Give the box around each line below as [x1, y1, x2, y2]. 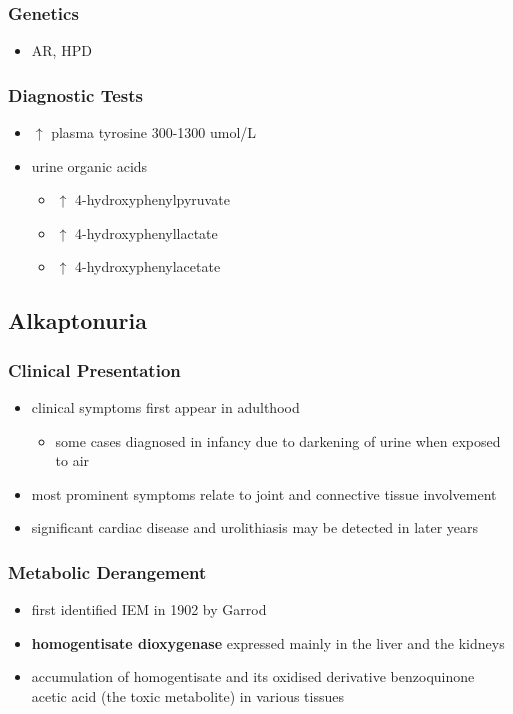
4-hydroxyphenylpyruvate [74, 189, 230, 210]
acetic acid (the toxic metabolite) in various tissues [31, 685, 344, 706]
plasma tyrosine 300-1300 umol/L [51, 122, 257, 143]
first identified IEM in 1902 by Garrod [31, 599, 267, 620]
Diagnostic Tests [8, 82, 143, 107]
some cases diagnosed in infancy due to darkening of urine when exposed [55, 430, 501, 451]
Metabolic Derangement [8, 559, 207, 584]
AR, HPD [31, 40, 92, 61]
